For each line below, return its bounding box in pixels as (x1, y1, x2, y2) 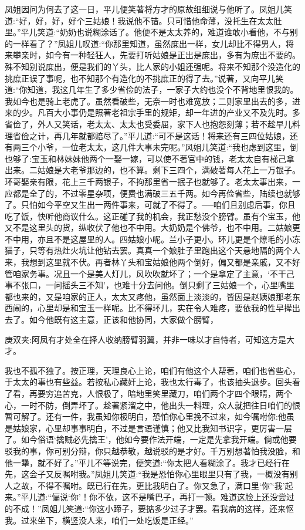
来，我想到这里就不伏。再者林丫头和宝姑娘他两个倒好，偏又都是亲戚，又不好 (5, 256, 300, 268)
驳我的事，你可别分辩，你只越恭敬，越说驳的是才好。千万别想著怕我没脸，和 (5, 444, 300, 457)
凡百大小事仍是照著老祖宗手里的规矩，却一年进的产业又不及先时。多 (37, 106, 300, 119)
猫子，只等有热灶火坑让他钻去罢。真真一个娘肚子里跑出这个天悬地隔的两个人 (5, 244, 300, 256)
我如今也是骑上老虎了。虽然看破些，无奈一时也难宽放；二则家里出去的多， (5, 94, 292, 107)
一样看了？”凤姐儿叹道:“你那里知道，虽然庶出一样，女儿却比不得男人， (12, 37, 286, 49)
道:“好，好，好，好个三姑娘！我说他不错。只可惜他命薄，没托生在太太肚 (5, 14, 282, 26)
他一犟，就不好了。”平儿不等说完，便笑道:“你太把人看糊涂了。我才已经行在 (5, 456, 290, 468)
